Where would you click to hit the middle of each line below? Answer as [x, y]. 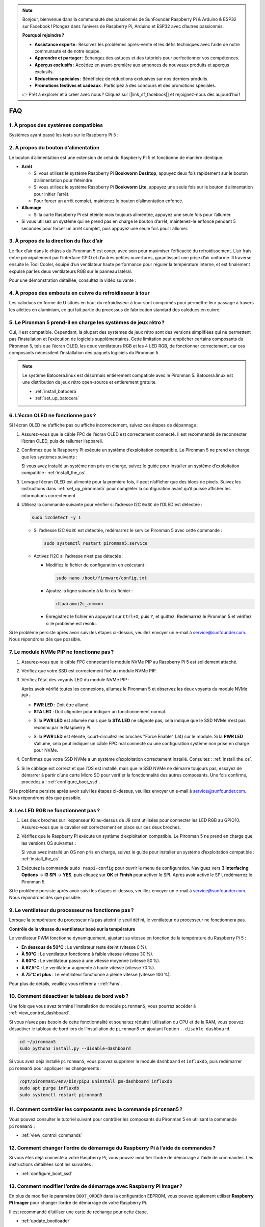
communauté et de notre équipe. [68, 51]
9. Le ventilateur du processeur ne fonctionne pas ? [72, 910]
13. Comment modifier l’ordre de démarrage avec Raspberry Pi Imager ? [96, 1186]
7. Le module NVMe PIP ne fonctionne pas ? [62, 652]
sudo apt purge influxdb [49, 1088]
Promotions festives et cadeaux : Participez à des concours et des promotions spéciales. [125, 85]
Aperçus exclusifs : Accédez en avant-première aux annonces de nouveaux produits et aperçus [132, 65]
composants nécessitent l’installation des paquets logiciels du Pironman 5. [84, 353]
